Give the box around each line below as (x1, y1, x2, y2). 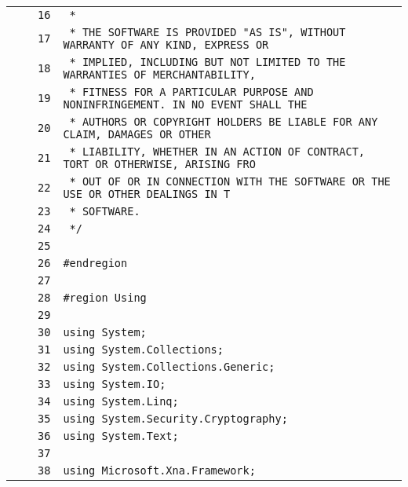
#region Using (63, 291, 147, 304)
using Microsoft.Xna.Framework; (63, 464, 256, 477)
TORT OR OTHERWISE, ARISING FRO (63, 158, 256, 170)
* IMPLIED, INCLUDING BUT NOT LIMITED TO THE (69, 56, 346, 68)
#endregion (63, 257, 128, 269)
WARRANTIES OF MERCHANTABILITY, (63, 68, 256, 81)
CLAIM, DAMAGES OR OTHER (63, 128, 211, 141)
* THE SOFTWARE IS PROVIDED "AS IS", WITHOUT (69, 26, 346, 38)
